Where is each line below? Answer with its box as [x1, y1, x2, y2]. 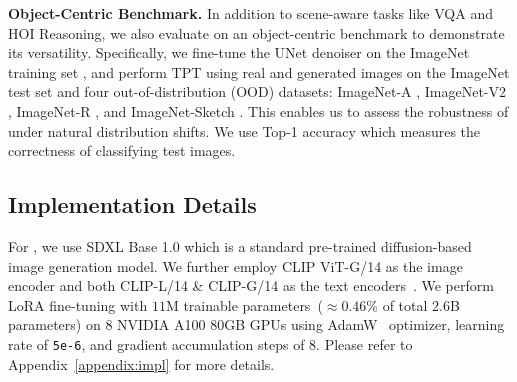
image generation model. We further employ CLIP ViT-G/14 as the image [8, 255, 463, 276]
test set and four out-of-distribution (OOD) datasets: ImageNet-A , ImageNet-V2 [8, 81, 507, 102]
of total [382, 294, 428, 315]
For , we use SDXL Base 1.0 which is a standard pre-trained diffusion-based [8, 235, 472, 256]
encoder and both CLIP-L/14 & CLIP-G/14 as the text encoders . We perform [8, 275, 494, 296]
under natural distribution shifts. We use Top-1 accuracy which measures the [8, 120, 481, 141]
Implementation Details [8, 189, 257, 220]
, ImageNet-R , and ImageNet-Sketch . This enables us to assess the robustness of [8, 100, 509, 121]
